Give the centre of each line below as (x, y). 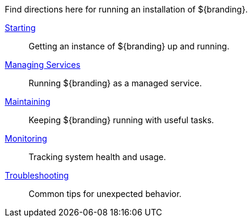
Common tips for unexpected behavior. (105, 194)
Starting (20, 28)
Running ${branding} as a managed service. (115, 83)
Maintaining (28, 101)
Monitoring (26, 138)
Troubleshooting (37, 175)
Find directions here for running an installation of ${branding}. (126, 9)
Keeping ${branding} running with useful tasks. (122, 120)
